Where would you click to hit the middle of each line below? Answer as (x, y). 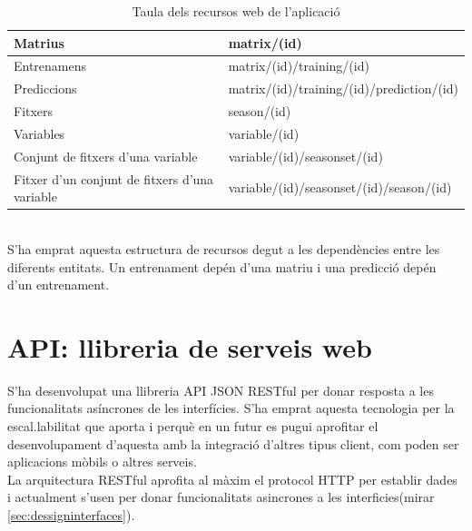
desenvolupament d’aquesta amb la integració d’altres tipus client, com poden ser (233, 443)
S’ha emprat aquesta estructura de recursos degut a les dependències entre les (224, 248)
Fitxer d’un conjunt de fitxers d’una (114, 178)
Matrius (39, 42)
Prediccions (45, 88)
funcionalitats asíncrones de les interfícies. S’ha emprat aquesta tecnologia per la (231, 408)
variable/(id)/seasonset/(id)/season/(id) (340, 187)
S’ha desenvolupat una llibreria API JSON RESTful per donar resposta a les (221, 390)
